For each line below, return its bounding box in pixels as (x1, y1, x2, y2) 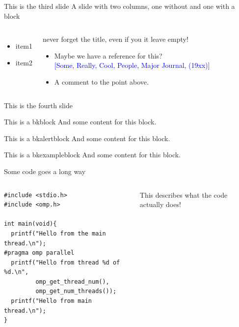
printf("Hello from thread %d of (11, 259, 120, 266)
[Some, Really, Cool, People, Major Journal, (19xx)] (54, 60, 210, 70)
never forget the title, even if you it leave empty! (43, 34, 188, 44)
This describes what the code (139, 189, 228, 200)
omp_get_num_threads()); (35, 288, 117, 295)
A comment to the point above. (54, 76, 149, 87)
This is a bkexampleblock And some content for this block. (4, 149, 181, 160)
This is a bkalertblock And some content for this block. (4, 133, 170, 143)
